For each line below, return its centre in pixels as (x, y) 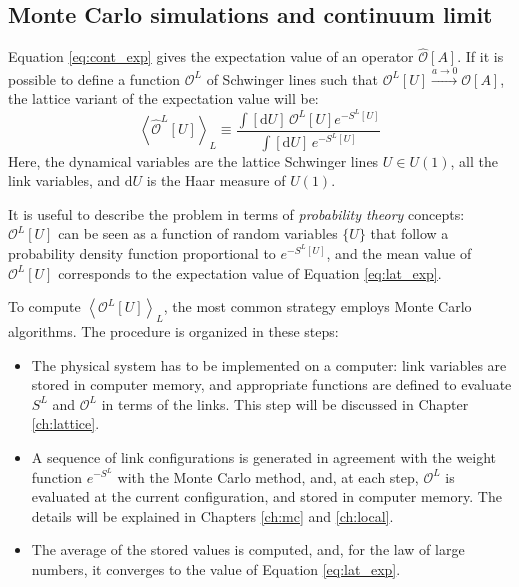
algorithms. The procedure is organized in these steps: (173, 331)
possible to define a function (94, 78)
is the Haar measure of (216, 180)
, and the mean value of (399, 253)
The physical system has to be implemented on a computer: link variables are (269, 364)
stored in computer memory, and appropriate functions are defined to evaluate (271, 384)
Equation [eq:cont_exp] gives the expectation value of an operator (211, 56)
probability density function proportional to (142, 253)
